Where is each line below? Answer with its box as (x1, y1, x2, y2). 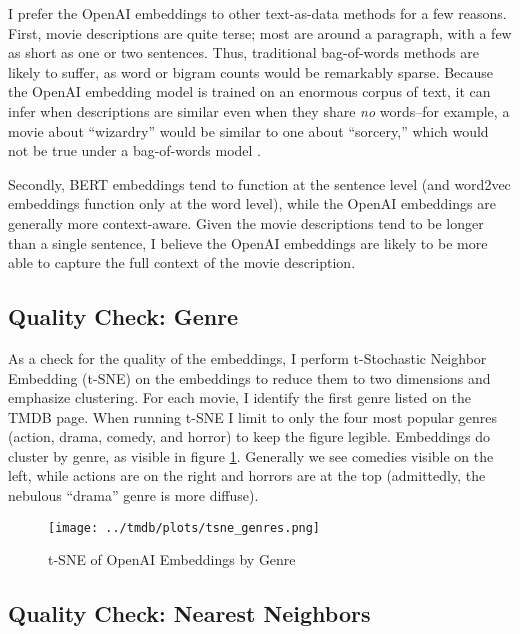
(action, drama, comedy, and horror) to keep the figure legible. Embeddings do (8, 426, 490, 447)
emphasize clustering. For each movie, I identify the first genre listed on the (8, 387, 472, 408)
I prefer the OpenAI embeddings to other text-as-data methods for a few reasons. (8, 3, 507, 23)
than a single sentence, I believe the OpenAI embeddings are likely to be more (8, 232, 488, 253)
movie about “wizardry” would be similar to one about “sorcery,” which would (8, 120, 489, 141)
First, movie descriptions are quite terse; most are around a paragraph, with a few (8, 22, 512, 43)
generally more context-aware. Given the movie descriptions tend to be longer (8, 212, 484, 233)
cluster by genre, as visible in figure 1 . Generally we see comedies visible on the (8, 445, 494, 466)
